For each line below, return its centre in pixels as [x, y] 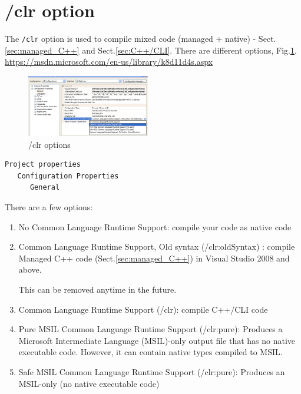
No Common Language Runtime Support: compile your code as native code [155, 226]
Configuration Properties [68, 176]
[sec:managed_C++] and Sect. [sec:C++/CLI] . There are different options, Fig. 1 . [151, 50]
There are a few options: [49, 206]
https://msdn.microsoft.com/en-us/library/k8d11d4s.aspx [109, 62]
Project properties [43, 165]
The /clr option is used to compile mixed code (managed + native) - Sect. [140, 39]
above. [30, 269]
